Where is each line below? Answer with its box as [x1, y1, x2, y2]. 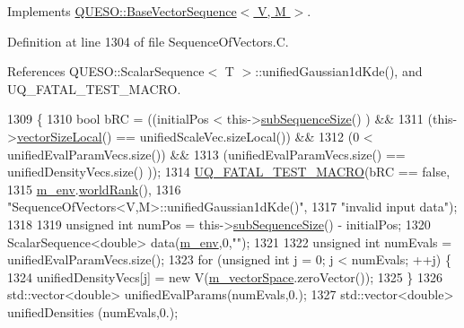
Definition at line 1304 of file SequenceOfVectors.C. [7, 31, 289, 50]
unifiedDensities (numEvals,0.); [7, 302, 179, 321]
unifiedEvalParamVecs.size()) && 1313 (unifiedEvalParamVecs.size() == [7, 144, 406, 163]
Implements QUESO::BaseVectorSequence [7, 2, 237, 20]
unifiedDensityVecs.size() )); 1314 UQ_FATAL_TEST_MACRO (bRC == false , [7, 162, 451, 181]
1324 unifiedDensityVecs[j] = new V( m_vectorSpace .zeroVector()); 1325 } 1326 [7, 267, 443, 286]
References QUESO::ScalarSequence [7, 62, 205, 81]
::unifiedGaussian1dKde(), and [255, 62, 423, 81]
